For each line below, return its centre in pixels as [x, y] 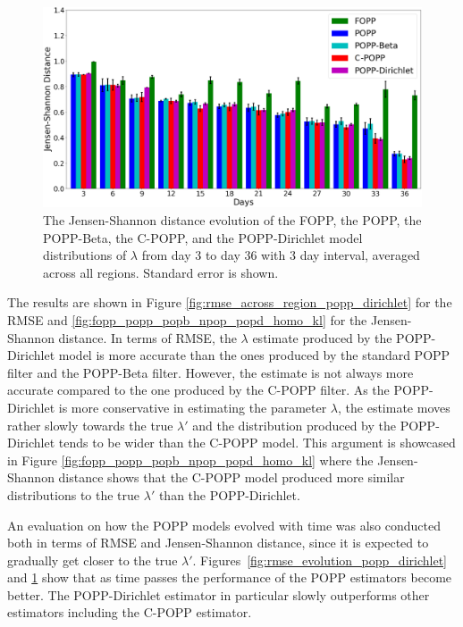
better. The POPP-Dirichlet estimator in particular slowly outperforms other [219, 594]
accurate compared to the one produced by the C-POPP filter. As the [198, 390]
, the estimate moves [394, 407]
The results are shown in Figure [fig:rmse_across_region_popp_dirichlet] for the [230, 302]
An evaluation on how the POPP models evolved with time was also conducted [224, 525]
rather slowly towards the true [90, 425]
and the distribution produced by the [294, 425]
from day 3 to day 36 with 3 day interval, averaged [281, 255]
